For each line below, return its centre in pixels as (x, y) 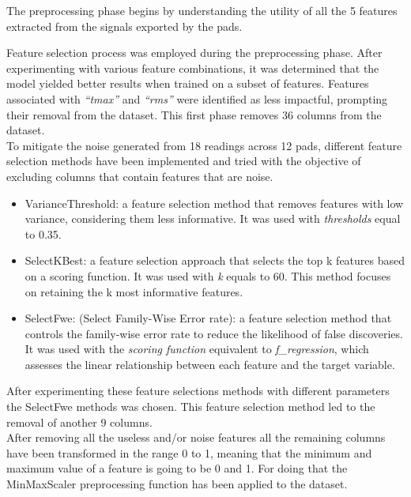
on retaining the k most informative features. (134, 291)
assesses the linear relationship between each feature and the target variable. (210, 364)
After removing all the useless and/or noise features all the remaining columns (196, 437)
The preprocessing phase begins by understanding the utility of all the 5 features (202, 10)
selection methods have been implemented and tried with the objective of (184, 161)
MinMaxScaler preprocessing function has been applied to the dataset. (177, 484)
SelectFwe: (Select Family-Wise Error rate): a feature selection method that (208, 318)
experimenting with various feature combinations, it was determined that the (193, 68)
